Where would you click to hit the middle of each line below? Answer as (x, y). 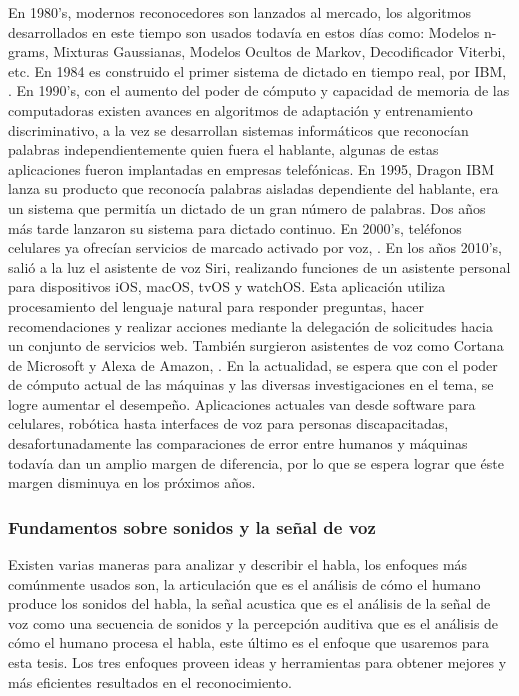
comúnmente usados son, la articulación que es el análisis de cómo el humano (244, 583)
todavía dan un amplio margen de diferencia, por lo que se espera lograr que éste (256, 462)
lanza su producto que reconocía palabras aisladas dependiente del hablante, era (253, 188)
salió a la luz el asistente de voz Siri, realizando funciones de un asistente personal (259, 266)
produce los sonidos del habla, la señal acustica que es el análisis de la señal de (249, 603)
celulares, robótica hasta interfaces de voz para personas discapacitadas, (228, 423)
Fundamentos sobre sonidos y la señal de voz (192, 526)
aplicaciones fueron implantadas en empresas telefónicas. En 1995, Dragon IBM (251, 168)
